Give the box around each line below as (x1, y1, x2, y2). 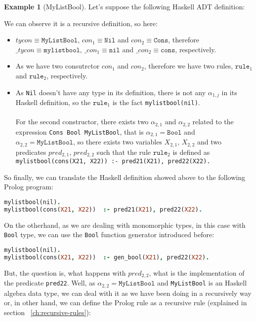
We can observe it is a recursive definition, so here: (4, 18, 158, 28)
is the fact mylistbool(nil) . (112, 97, 200, 107)
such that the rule (96, 146, 151, 157)
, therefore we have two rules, (144, 61, 233, 71)
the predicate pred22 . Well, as (4, 278, 95, 288)
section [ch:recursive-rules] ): (4, 307, 91, 317)
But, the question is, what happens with (4, 267, 126, 278)
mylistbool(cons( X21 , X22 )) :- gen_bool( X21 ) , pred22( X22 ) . (4, 253, 210, 261)
